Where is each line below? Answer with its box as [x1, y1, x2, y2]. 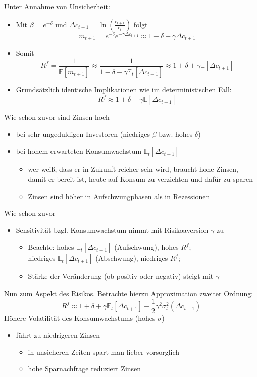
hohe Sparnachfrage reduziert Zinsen [28, 363, 141, 374]
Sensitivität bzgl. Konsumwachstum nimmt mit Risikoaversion [16, 224, 209, 235]
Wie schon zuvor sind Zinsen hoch [4, 112, 110, 122]
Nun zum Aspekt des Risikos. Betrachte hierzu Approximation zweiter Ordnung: [4, 288, 253, 299]
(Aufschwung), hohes [114, 242, 179, 252]
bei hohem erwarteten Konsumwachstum [16, 146, 142, 156]
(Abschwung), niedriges [95, 253, 168, 263]
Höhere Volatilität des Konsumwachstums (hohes [4, 312, 156, 323]
